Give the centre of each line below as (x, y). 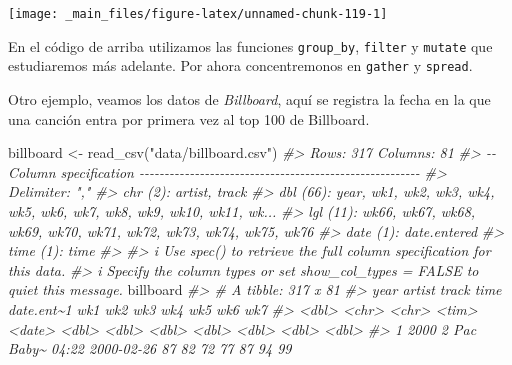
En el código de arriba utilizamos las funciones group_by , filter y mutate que (250, 45)
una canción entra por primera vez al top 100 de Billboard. (189, 118)
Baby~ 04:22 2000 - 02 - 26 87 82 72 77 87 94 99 (150, 348)
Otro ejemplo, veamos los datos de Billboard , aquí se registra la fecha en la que (249, 98)
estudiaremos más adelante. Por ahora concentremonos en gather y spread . (240, 65)
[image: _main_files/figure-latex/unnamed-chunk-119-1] (198, 14)
